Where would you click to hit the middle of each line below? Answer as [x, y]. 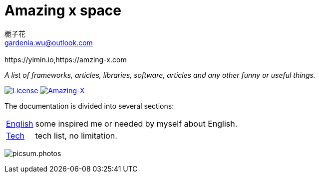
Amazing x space [63, 10]
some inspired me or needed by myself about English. [136, 123]
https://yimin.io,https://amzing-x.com [66, 59]
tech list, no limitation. [76, 135]
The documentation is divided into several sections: [89, 106]
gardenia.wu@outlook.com [49, 42]
